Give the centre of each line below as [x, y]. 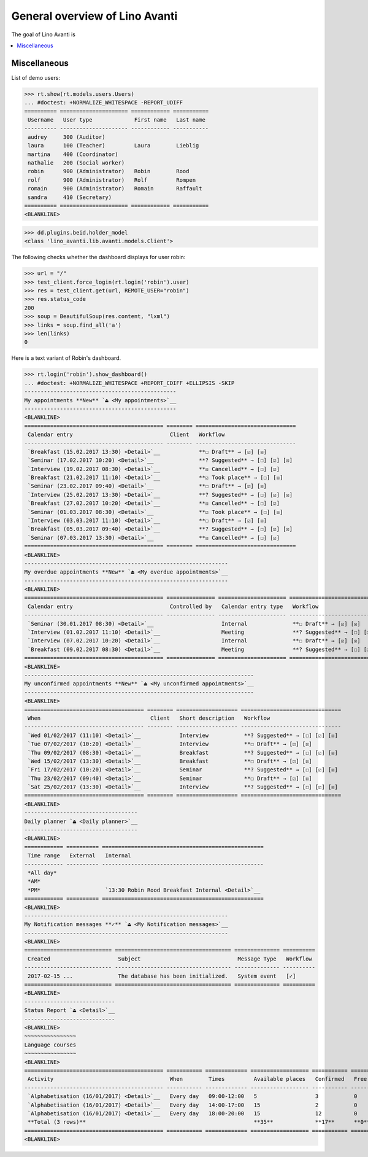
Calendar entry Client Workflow [126, 435]
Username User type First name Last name [117, 120]
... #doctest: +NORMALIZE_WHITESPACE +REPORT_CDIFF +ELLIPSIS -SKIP [129, 383]
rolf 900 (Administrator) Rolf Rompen [112, 180]
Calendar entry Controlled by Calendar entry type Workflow [173, 606]
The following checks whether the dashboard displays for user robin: [98, 257]
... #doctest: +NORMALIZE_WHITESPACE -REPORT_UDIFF [104, 103]
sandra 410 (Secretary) [70, 197]
